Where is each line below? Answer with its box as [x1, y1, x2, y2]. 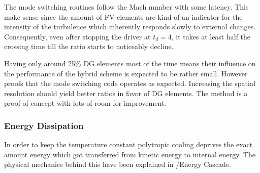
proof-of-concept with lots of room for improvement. [4, 98, 167, 108]
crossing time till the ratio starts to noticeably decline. [4, 41, 174, 52]
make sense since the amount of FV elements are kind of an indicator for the [4, 11, 243, 22]
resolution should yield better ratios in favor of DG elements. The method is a [4, 88, 248, 98]
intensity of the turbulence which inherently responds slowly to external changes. [4, 21, 256, 32]
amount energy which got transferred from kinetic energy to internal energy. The [4, 149, 256, 159]
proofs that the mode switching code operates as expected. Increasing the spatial [4, 78, 255, 89]
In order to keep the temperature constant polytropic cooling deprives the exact [4, 139, 253, 150]
